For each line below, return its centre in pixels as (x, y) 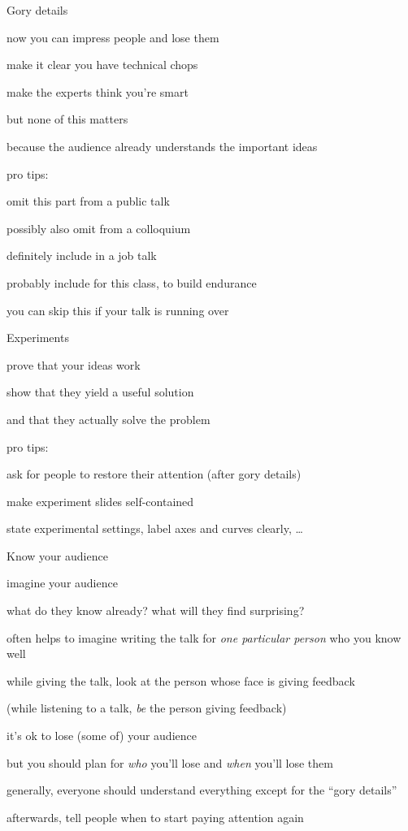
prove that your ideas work (74, 364)
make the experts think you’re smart (98, 91)
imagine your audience (62, 583)
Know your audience (57, 555)
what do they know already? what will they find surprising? (156, 610)
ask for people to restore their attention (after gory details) (154, 474)
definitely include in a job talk (82, 255)
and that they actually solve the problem (109, 419)
